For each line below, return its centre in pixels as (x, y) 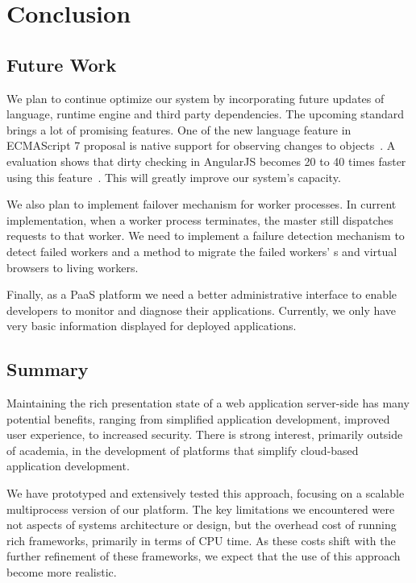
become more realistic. (62, 572)
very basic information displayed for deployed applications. (152, 326)
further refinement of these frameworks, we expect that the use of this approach (204, 556)
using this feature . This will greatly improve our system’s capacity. (174, 177)
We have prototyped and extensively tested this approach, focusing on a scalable (206, 493)
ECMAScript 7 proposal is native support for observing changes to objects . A (201, 145)
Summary (48, 369)
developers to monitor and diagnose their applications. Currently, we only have (202, 310)
